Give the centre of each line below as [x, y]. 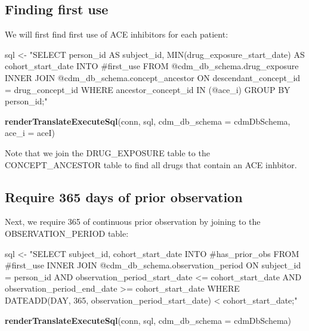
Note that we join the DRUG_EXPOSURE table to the [107, 152]
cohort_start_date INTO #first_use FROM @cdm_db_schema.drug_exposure [152, 66]
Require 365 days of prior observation [124, 197]
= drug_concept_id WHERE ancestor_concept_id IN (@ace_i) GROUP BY [148, 89]
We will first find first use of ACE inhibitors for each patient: [117, 34]
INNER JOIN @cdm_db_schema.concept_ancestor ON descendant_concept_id [153, 77]
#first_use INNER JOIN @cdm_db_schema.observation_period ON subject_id [153, 265]
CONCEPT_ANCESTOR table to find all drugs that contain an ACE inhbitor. [151, 164]
